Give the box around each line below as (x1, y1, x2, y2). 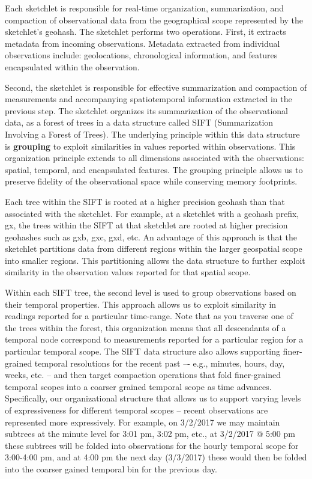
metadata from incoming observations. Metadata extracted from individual (5, 37, 280, 49)
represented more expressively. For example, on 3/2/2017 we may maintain (5, 415, 280, 428)
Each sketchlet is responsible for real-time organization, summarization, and (5, 2, 284, 14)
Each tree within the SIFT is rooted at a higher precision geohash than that (5, 195, 285, 207)
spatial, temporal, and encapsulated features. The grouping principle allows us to (5, 163, 303, 175)
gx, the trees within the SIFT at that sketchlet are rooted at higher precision (5, 219, 288, 231)
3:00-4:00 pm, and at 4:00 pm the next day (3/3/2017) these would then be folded (5, 451, 307, 463)
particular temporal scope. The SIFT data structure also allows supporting (5, 345, 280, 358)
